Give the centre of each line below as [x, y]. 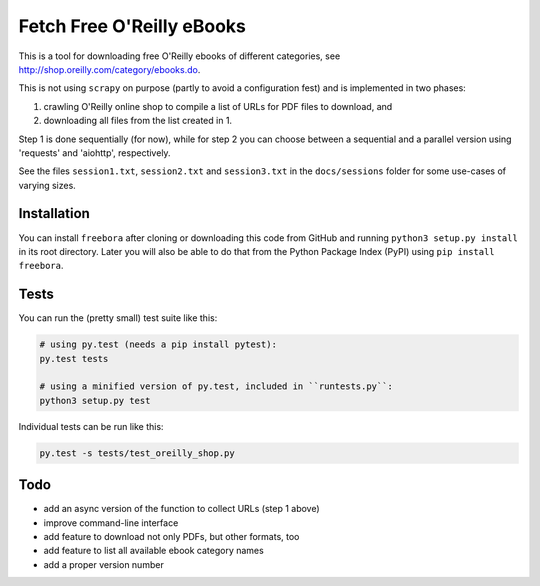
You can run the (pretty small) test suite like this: [118, 318]
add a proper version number [103, 564]
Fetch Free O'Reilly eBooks [132, 26]
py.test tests [74, 358]
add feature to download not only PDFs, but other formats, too [171, 537]
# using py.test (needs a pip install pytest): [158, 344]
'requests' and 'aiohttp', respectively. [94, 152]
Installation [54, 213]
